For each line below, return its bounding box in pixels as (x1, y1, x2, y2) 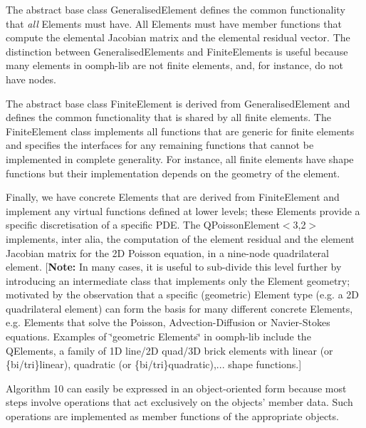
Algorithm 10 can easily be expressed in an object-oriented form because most (6, 380, 347, 395)
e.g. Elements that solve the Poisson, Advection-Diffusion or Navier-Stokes (6, 315, 330, 330)
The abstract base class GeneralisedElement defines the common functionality (6, 2, 345, 16)
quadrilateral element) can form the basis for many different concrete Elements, (6, 301, 353, 315)
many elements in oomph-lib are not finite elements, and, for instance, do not (6, 58, 343, 73)
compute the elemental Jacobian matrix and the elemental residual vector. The (6, 30, 350, 45)
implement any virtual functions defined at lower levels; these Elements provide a (6, 203, 360, 218)
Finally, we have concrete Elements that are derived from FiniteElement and (6, 189, 340, 204)
